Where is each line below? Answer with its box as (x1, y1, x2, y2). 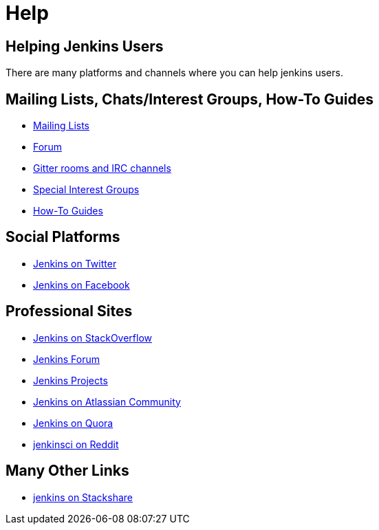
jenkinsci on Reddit (33, 438, 119, 450)
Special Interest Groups (33, 184, 140, 196)
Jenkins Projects (33, 374, 108, 386)
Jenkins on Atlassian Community (33, 395, 181, 408)
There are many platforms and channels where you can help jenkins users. (6, 67, 343, 79)
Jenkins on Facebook (33, 278, 130, 291)
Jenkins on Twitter (33, 257, 117, 269)
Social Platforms (6, 228, 120, 246)
